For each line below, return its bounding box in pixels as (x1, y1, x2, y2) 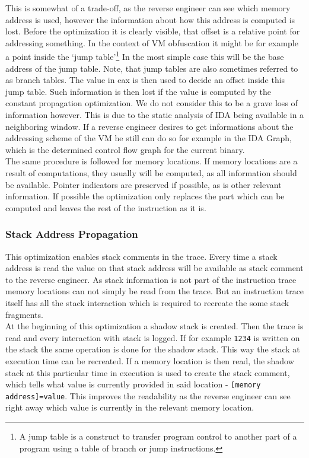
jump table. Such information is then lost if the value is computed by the (5, 85, 271, 97)
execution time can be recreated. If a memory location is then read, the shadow (5, 354, 294, 367)
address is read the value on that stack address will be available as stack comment (5, 262, 304, 274)
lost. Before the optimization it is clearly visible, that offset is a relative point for (5, 25, 300, 37)
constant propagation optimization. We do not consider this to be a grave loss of (5, 97, 298, 109)
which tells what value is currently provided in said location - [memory (5, 378, 261, 390)
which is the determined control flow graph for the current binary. (5, 143, 245, 155)
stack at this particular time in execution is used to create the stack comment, (5, 366, 290, 379)
